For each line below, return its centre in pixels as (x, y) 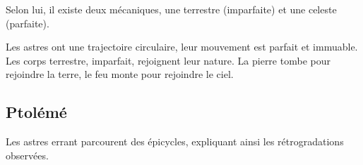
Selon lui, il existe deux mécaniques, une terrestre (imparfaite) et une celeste (171, 9)
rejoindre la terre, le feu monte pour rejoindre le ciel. (120, 74)
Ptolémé (36, 112)
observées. (27, 155)
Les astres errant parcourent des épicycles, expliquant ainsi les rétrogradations (175, 141)
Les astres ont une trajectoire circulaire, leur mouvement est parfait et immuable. (182, 47)
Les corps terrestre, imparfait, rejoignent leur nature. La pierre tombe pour (168, 60)
